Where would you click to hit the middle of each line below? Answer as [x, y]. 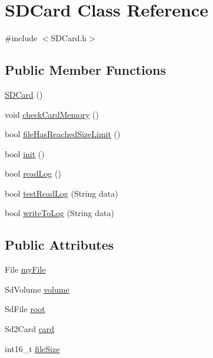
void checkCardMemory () [52, 114]
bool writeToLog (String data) [59, 213]
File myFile [25, 269]
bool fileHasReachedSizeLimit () [63, 134]
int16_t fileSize [32, 348]
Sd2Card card [30, 329]
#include [21, 38]
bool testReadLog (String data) [61, 193]
